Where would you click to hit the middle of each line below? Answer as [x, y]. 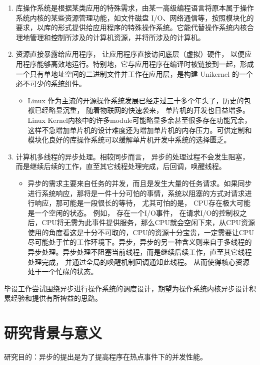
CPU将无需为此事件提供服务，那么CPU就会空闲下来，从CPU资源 [148, 222]
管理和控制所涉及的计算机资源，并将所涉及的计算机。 [117, 37]
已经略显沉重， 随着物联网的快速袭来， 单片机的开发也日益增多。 [142, 110]
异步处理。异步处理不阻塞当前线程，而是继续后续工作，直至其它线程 [140, 252]
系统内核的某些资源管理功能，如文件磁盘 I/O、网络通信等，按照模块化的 [135, 17]
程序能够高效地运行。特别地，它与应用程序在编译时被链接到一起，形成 [138, 63]
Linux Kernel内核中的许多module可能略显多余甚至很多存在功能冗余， [139, 120]
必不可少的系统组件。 [51, 83]
